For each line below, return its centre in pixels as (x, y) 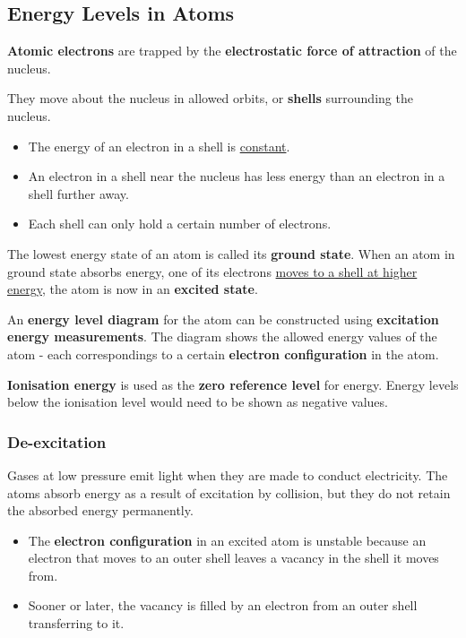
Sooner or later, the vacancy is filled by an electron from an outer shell (223, 605)
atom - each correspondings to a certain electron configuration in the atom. (223, 353)
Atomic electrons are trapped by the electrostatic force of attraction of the (232, 51)
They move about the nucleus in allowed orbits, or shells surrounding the (210, 98)
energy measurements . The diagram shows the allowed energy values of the (222, 336)
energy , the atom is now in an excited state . (133, 289)
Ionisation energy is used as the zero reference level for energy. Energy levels (233, 384)
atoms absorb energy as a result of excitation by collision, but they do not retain (229, 492)
